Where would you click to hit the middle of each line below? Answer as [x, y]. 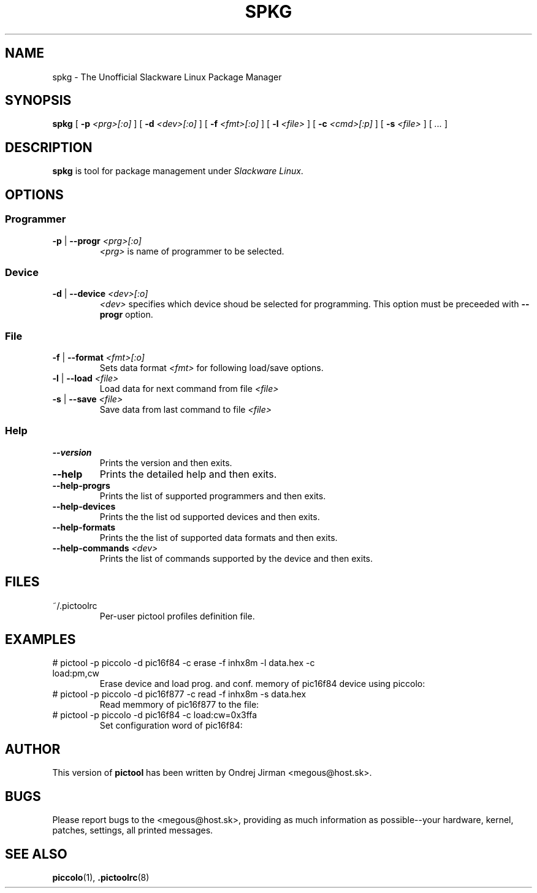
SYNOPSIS [38, 101]
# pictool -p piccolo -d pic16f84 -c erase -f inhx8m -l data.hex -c [184, 663]
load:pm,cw [76, 673]
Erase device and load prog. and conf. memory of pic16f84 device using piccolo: [262, 684]
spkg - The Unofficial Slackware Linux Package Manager [167, 77]
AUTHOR [33, 749]
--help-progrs [81, 485]
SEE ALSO [36, 854]
